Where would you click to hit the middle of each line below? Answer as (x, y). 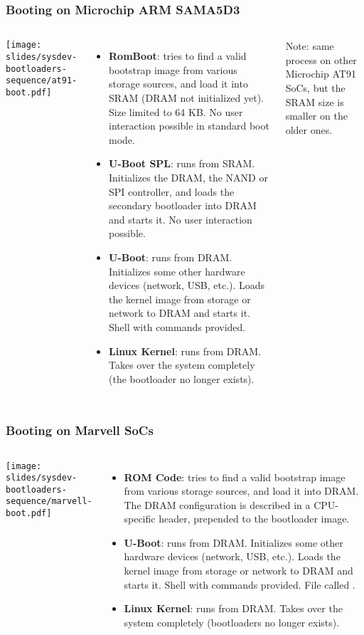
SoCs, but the (315, 88)
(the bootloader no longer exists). (182, 378)
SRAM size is (315, 101)
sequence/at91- (42, 81)
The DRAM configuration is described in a (217, 504)
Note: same (310, 46)
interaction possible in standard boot (189, 126)
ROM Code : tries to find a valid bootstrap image (235, 477)
